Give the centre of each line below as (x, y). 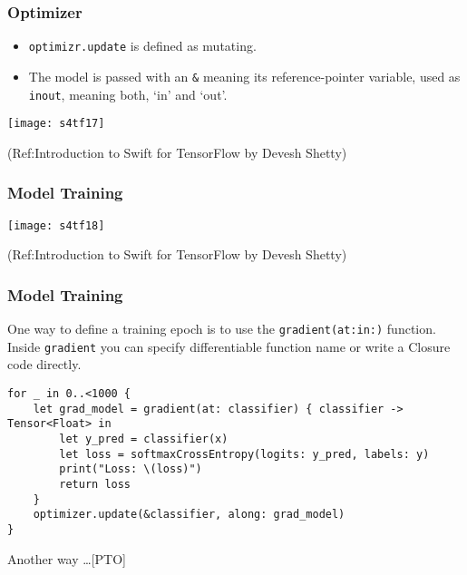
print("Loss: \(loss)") (131, 469)
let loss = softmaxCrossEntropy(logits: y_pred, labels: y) (244, 454)
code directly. (44, 364)
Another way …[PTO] (67, 558)
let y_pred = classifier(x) (144, 439)
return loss (95, 484)
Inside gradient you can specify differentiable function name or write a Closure (229, 346)
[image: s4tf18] (56, 225)
